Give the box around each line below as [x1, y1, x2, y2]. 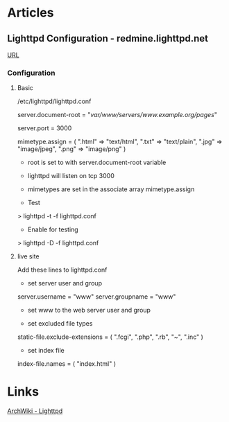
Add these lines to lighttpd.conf [17, 265, 108, 274]
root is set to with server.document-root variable [27, 158, 167, 167]
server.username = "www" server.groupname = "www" [17, 292, 176, 301]
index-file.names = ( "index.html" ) [17, 360, 117, 368]
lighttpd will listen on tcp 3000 [27, 172, 114, 180]
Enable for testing [27, 225, 78, 234]
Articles [7, 5, 54, 21]
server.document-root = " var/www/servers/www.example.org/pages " [17, 111, 217, 119]
